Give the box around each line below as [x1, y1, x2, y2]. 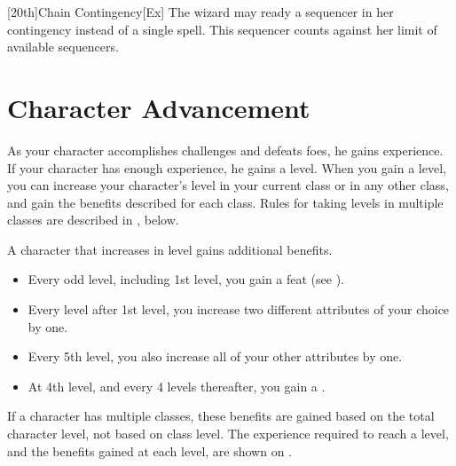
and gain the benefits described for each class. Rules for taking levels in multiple [7, 193, 444, 211]
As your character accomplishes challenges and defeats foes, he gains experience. [7, 140, 444, 159]
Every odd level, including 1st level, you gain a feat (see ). [28, 270, 345, 288]
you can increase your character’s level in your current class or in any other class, [7, 176, 449, 194]
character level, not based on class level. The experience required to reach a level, [7, 424, 449, 443]
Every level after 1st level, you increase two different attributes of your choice [28, 300, 450, 319]
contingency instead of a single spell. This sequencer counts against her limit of [7, 20, 437, 38]
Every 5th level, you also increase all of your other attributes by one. [28, 347, 403, 366]
